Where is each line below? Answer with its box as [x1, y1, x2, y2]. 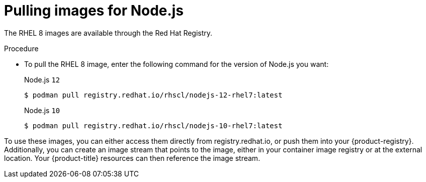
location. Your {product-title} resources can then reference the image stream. [4, 153, 260, 162]
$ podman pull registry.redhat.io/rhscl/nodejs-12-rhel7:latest [24, 90, 283, 99]
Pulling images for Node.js [4, 2, 184, 19]
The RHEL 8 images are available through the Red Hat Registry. [4, 28, 212, 37]
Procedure [4, 44, 39, 53]
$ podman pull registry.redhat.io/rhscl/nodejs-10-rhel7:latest [24, 121, 283, 130]
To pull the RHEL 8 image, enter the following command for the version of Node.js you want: [24, 59, 329, 68]
